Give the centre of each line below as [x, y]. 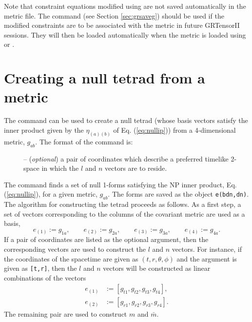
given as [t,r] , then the [40, 268]
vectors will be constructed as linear [157, 268]
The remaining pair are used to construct [66, 313]
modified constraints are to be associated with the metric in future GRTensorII [122, 25]
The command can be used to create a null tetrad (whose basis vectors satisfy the [126, 120]
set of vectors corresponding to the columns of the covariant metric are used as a [125, 213]
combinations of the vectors [45, 277]
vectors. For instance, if [207, 249]
